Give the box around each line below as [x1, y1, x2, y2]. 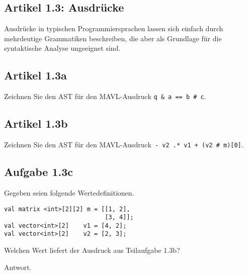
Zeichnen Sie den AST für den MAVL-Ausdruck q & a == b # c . [4, 91, 206, 102]
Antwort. [4, 261, 32, 272]
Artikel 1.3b [4, 116, 68, 131]
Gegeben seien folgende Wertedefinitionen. [4, 187, 134, 198]
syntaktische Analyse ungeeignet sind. [4, 43, 121, 53]
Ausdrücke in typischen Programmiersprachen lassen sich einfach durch [4, 23, 223, 34]
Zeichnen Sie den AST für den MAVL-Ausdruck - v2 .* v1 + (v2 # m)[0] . [4, 139, 243, 150]
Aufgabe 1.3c [4, 164, 73, 179]
